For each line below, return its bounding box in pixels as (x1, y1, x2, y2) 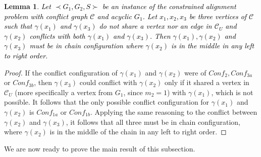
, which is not (211, 87, 253, 97)
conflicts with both (29, 30, 85, 41)
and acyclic (97, 11, 132, 21)
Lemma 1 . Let (4, 1, 51, 11)
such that (4, 21, 32, 31)
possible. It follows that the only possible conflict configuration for (4, 97, 210, 107)
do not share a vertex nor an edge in (99, 21, 212, 31)
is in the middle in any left (171, 40, 254, 51)
